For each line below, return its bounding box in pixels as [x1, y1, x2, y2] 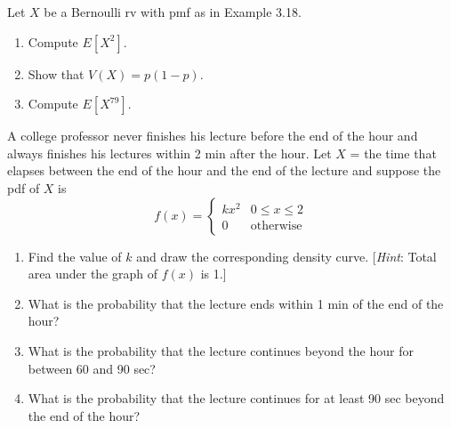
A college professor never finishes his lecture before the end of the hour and [7, 126, 418, 145]
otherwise [250, 220, 302, 233]
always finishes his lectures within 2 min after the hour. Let [7, 143, 332, 162]
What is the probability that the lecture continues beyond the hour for [28, 341, 414, 359]
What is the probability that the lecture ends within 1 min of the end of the [28, 294, 444, 312]
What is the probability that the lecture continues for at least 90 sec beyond [28, 389, 445, 408]
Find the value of [28, 246, 122, 265]
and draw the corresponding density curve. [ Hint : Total [136, 246, 437, 265]
